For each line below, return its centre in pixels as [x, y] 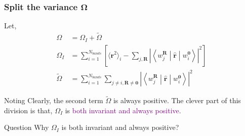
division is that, [28, 110]
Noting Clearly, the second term [54, 100]
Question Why [27, 127]
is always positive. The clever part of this [177, 100]
